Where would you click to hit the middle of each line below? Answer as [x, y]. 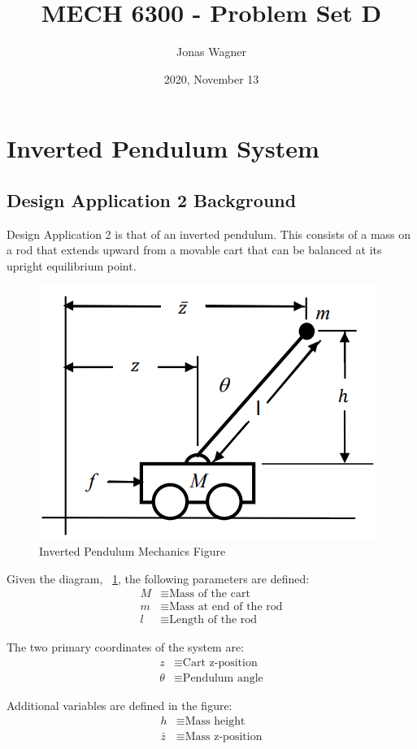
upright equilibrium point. [72, 265]
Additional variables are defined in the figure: [119, 706]
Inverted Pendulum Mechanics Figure [132, 551]
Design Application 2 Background [152, 199]
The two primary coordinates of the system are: [126, 647]
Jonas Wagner [211, 52]
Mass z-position [224, 736]
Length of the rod [213, 620]
